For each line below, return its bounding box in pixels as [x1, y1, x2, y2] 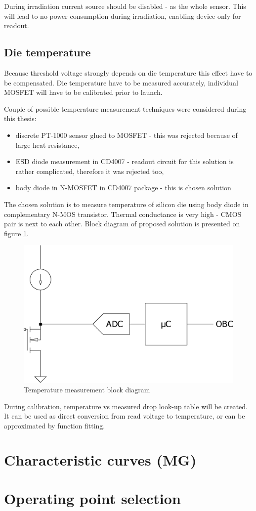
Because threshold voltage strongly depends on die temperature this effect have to [4, 67, 253, 78]
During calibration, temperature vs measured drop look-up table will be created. [4, 401, 248, 411]
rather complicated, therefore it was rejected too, [15, 166, 164, 176]
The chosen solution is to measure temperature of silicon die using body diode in [4, 199, 249, 209]
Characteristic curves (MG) [4, 449, 197, 469]
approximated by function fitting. [4, 420, 105, 430]
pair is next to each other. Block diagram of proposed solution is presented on [4, 218, 240, 229]
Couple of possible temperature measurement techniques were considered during [4, 103, 247, 114]
